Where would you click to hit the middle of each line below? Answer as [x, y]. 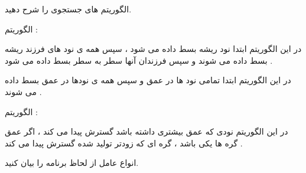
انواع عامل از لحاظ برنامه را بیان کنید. [72, 163]
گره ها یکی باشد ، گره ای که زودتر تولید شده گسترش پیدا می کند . [124, 143]
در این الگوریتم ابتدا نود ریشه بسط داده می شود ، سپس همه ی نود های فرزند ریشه [153, 49]
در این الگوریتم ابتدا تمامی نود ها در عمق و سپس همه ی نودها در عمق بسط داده [148, 80]
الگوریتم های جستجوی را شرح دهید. [68, 9]
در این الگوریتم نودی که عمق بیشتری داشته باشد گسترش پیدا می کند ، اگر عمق [147, 131]
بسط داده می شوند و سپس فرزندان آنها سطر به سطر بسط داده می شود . [139, 60]
